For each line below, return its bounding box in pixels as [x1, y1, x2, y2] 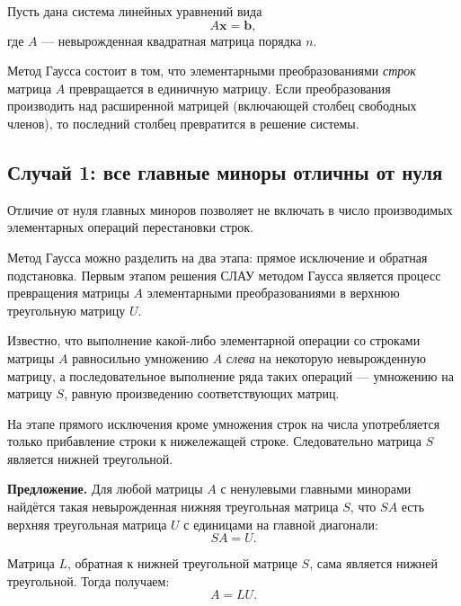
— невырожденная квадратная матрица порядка [41, 31, 302, 49]
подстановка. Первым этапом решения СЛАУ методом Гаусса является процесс [7, 265, 441, 284]
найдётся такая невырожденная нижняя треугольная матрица [7, 497, 339, 516]
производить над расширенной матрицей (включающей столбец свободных [7, 96, 417, 115]
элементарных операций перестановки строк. [7, 218, 253, 236]
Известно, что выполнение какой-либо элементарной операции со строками [7, 331, 421, 350]
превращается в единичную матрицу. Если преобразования [68, 78, 391, 97]
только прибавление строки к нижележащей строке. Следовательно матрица [7, 432, 421, 450]
